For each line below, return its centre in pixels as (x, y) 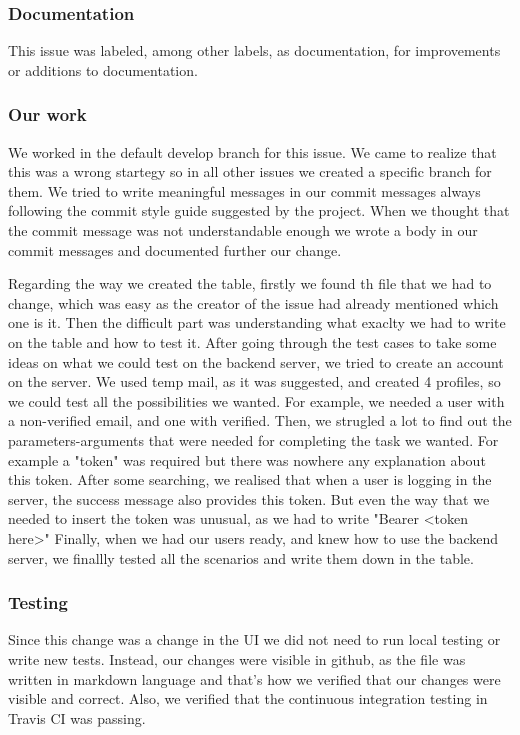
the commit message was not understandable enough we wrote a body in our (243, 230)
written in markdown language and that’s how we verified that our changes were (254, 678)
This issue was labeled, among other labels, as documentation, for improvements (254, 50)
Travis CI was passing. (77, 717)
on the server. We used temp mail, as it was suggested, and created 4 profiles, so (254, 381)
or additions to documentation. (103, 69)
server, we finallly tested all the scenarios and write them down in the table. (241, 557)
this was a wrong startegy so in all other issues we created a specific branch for (250, 171)
